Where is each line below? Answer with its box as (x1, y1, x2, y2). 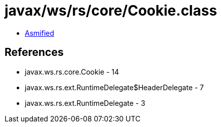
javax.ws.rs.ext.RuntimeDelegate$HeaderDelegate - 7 (25, 83, 204, 92)
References (5, 46, 64, 59)
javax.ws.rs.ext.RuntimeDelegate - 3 (25, 98, 146, 107)
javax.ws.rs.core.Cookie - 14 (25, 67, 119, 76)
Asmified (25, 28, 55, 37)
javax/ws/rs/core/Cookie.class (5, 2, 217, 19)
